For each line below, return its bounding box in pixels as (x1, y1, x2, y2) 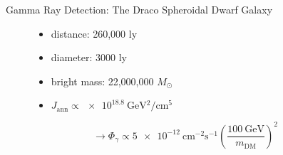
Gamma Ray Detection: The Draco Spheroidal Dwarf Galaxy (6, 2, 273, 16)
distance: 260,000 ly (51, 26, 138, 41)
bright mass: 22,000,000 (51, 73, 154, 88)
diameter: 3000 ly (51, 50, 128, 65)
